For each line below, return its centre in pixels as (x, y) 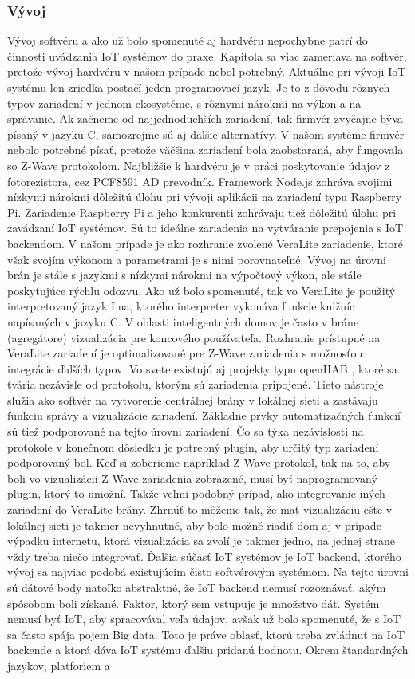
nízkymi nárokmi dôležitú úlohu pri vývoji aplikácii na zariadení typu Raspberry (205, 197)
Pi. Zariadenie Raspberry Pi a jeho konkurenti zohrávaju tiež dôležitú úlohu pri (202, 212)
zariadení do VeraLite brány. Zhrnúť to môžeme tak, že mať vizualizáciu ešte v (200, 509)
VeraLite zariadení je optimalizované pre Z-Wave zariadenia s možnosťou (185, 353)
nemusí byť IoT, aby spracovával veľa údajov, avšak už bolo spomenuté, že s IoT (204, 619)
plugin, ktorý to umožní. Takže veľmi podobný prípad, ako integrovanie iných (196, 493)
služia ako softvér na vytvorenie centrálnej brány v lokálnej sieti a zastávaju (193, 399)
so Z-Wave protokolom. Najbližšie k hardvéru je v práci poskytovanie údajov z (199, 165)
